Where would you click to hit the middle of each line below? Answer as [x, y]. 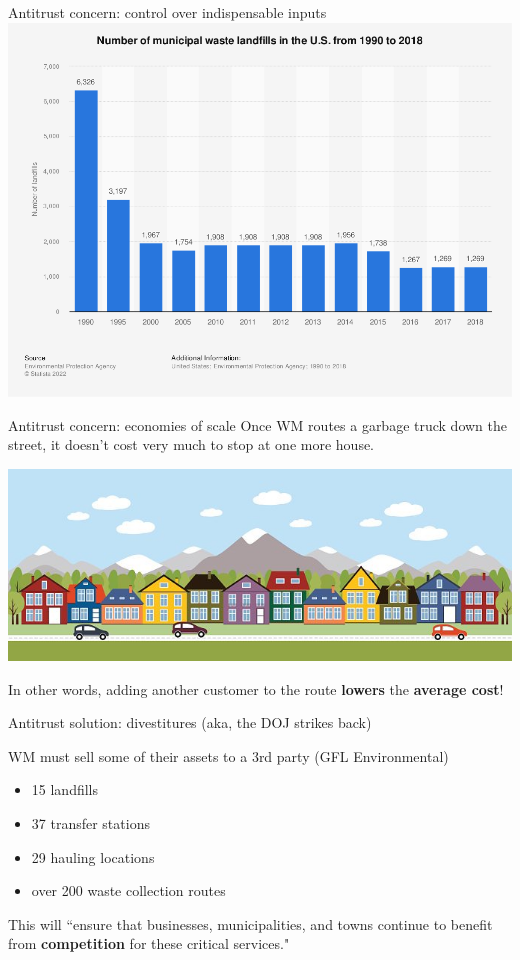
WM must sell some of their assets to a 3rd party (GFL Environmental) [228, 755]
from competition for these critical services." [149, 943]
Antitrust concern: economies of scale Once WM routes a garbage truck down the [258, 424]
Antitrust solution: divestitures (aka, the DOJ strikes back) [190, 722]
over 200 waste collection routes [128, 890]
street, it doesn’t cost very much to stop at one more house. [191, 444]
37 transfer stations [90, 822]
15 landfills [65, 789]
